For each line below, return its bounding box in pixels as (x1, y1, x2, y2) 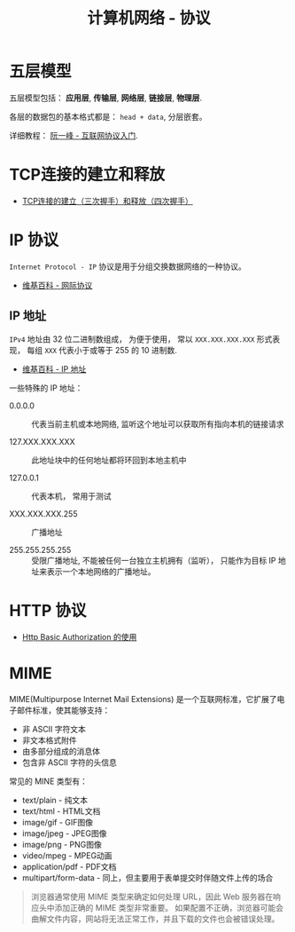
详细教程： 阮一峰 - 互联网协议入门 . (9, 130, 139, 140)
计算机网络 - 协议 (87, 8, 211, 28)
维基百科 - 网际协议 (21, 280, 93, 290)
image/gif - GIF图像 (21, 817, 94, 827)
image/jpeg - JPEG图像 (21, 827, 107, 839)
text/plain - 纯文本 (21, 794, 89, 805)
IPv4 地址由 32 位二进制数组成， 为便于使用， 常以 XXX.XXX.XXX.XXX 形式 (9, 334, 273, 344)
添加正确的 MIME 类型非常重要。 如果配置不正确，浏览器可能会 (54, 902, 284, 912)
